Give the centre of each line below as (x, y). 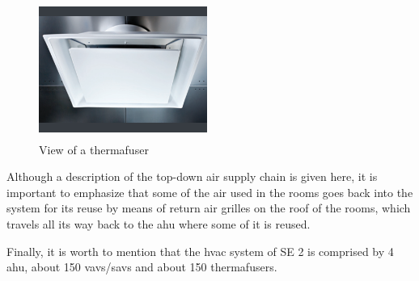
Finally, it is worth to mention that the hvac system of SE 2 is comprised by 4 (200, 251)
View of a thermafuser (94, 149)
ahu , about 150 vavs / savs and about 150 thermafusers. (142, 267)
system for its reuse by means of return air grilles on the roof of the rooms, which (209, 208)
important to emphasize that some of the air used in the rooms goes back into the (210, 192)
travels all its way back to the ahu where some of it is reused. (159, 224)
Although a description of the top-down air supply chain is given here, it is (192, 176)
